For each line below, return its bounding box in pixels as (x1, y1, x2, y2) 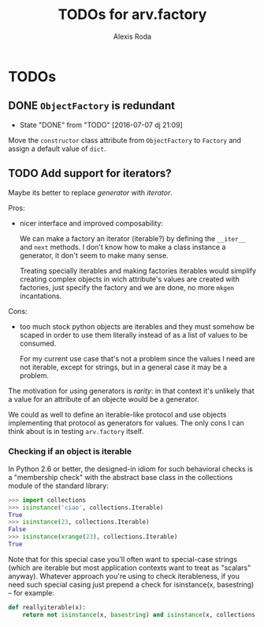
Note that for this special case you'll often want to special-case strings (8, 554, 238, 564)
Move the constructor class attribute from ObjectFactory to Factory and (8, 135, 242, 145)
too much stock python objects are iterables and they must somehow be (19, 322, 255, 331)
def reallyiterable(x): (8, 603, 87, 611)
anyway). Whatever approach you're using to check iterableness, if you (8, 571, 240, 580)
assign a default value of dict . (8, 144, 106, 153)
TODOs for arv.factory (58, 6, 207, 24)
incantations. (19, 291, 62, 300)
